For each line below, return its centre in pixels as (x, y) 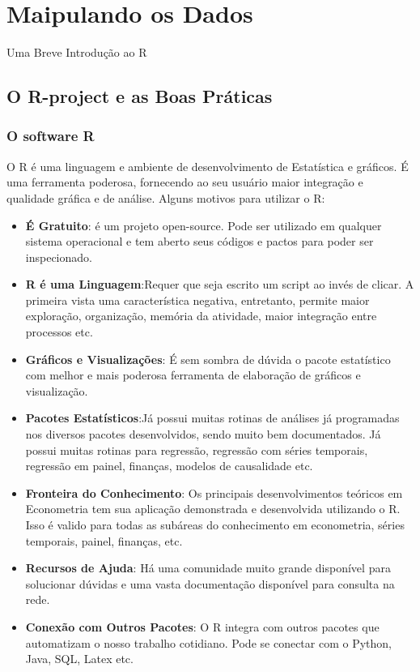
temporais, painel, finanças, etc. (104, 540)
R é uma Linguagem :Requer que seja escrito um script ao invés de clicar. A (220, 284)
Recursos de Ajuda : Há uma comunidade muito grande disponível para (208, 568)
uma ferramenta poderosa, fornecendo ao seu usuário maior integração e (185, 182)
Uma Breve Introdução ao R (77, 52)
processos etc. (59, 332)
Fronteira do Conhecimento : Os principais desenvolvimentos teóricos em (214, 492)
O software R (51, 136)
